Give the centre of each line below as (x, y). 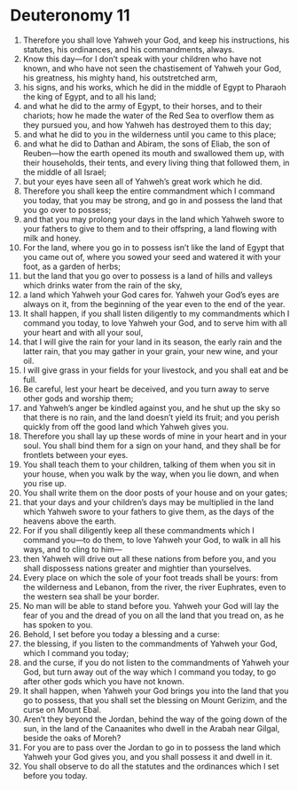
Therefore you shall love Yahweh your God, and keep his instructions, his (156, 40)
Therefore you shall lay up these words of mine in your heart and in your (155, 436)
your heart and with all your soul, (83, 332)
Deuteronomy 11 (71, 16)
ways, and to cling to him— (72, 549)
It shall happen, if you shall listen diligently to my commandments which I (156, 313)
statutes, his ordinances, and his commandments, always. (129, 49)
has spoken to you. (58, 624)
